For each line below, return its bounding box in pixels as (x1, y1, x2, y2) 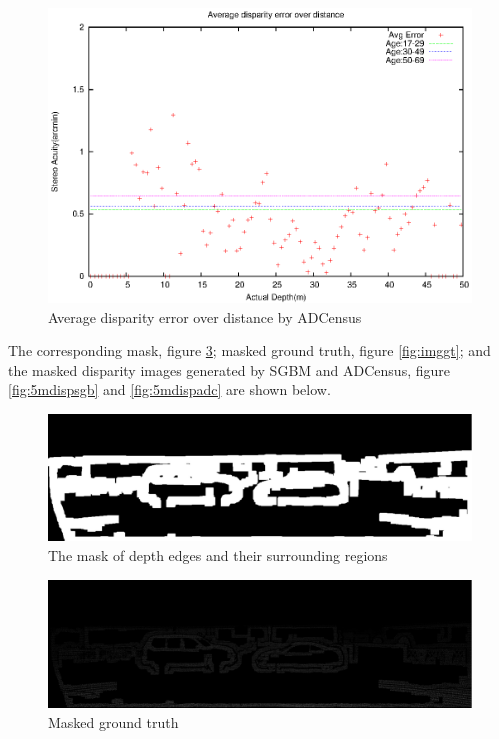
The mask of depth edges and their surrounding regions (48, 545, 388, 566)
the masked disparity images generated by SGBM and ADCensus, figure (8, 359, 450, 380)
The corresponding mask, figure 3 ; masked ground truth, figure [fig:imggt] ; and (8, 340, 491, 361)
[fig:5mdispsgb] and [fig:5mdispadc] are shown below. (8, 379, 331, 400)
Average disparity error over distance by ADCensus (48, 306, 362, 327)
